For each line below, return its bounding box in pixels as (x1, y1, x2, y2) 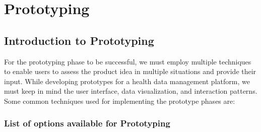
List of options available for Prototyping (4, 117, 170, 129)
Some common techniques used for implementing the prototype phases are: (4, 95, 235, 106)
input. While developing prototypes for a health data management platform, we (4, 76, 250, 86)
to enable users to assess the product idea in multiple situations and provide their (4, 66, 256, 77)
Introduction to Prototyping (4, 32, 154, 48)
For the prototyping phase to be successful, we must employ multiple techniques (4, 56, 251, 67)
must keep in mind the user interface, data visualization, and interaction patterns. (4, 86, 257, 96)
